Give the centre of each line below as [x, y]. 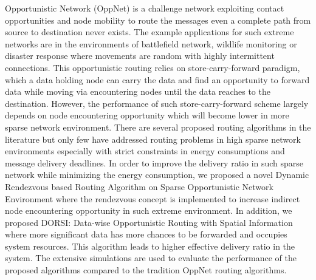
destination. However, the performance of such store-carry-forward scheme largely [157, 103]
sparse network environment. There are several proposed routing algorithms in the [158, 127]
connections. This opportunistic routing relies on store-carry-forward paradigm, [153, 67]
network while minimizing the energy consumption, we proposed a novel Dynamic [157, 175]
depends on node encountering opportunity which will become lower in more [147, 115]
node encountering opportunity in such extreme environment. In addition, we [149, 210]
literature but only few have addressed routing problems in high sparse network [153, 139]
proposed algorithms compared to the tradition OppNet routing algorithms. [146, 270]
